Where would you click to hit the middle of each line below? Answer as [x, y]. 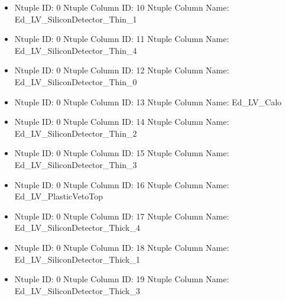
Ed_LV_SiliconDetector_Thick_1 [77, 259]
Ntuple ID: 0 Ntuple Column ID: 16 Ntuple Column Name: [122, 184]
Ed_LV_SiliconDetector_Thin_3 [76, 164]
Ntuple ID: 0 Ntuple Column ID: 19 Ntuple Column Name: [122, 279]
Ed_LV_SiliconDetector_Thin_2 [76, 133]
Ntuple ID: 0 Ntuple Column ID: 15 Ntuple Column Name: [122, 153]
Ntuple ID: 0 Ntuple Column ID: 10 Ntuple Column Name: [122, 7]
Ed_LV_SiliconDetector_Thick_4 [77, 228]
